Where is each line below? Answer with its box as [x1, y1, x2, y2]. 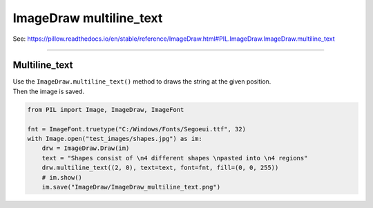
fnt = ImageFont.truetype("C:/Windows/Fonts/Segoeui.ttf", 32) [27, 125, 247, 133]
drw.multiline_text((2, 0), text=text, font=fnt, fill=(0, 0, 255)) [41, 164, 279, 172]
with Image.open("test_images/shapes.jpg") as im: [27, 135, 203, 142]
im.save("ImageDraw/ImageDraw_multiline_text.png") [41, 183, 221, 191]
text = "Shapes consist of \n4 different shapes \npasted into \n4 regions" [41, 154, 308, 162]
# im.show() [41, 173, 83, 181]
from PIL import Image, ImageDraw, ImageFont [27, 106, 184, 113]
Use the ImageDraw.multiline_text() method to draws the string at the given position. [12, 77, 271, 86]
